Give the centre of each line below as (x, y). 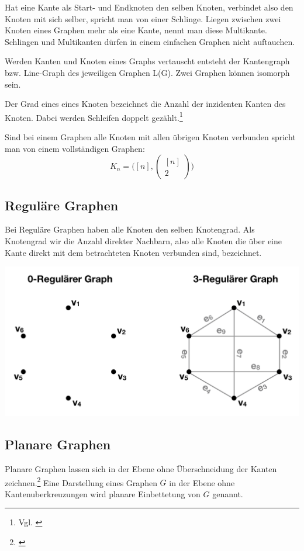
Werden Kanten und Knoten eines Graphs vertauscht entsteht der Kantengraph (147, 61)
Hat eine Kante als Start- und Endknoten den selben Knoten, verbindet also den (149, 7)
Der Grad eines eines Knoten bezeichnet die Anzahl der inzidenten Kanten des (145, 104)
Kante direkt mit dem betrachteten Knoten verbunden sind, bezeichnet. (133, 252)
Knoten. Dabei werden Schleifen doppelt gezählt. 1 (94, 116)
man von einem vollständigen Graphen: (75, 148)
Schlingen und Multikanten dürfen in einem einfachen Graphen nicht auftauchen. (150, 41)
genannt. (228, 493)
